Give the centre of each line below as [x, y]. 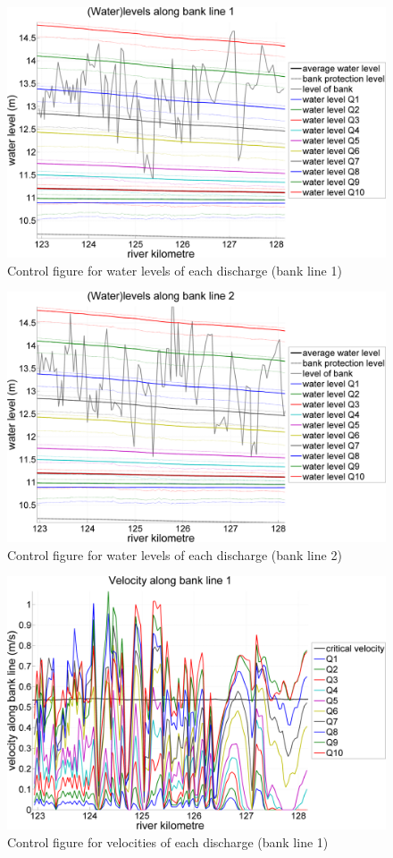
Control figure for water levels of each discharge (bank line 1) [175, 270]
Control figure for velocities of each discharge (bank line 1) [168, 842]
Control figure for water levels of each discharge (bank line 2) [175, 554]
